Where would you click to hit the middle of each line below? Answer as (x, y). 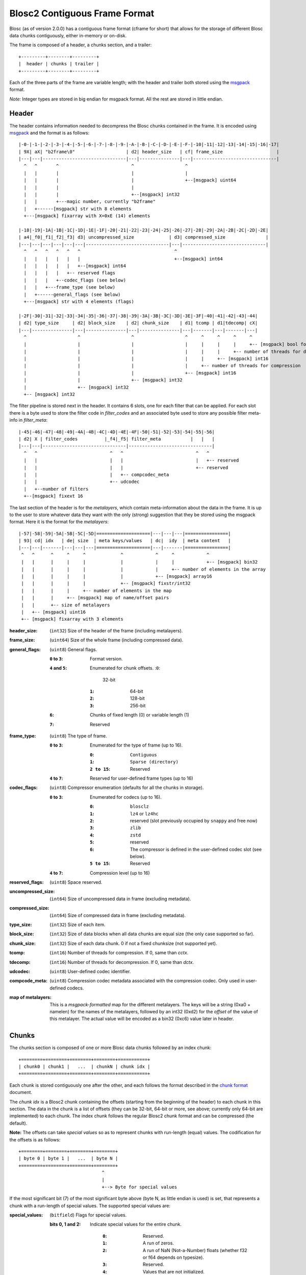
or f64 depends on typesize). (173, 1257)
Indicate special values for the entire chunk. (136, 1225)
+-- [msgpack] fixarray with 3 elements (72, 619)
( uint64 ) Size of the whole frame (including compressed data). (117, 640)
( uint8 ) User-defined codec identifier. (90, 971)
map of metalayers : (31, 998)
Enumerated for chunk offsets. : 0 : (125, 668)
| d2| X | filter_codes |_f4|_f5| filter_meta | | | (117, 439)
